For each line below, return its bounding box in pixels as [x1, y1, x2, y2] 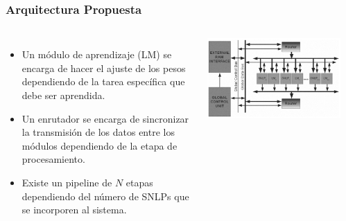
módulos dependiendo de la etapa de [21, 138, 178, 152]
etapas [126, 175, 153, 189]
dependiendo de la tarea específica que [21, 74, 185, 89]
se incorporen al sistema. [21, 202, 127, 217]
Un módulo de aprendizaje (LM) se [21, 47, 172, 62]
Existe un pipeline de [21, 175, 112, 189]
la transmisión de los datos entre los [21, 125, 175, 139]
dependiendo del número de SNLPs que [21, 188, 189, 203]
